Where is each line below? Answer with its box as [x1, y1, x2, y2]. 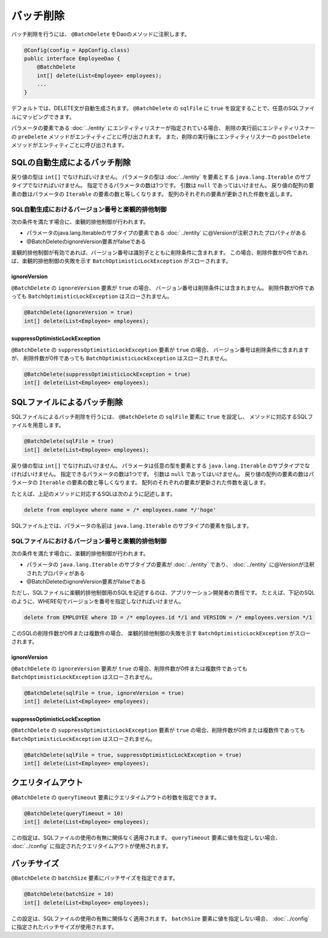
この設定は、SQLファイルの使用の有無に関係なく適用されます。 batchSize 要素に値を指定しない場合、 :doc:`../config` [11, 915, 310, 922]
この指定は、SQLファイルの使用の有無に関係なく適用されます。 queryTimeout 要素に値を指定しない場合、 [11, 833, 281, 841]
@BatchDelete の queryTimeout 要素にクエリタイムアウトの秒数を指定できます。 [11, 793, 220, 801]
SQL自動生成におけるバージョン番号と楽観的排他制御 [11, 205, 167, 214]
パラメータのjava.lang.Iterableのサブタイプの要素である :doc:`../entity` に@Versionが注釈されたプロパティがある [26, 229, 307, 236]
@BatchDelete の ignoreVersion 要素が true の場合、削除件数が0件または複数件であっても [11, 664, 248, 672]
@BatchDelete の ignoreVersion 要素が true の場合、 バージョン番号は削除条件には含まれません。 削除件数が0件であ [11, 284, 315, 291]
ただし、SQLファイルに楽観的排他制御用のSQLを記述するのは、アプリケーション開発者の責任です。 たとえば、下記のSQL [11, 589, 315, 596]
